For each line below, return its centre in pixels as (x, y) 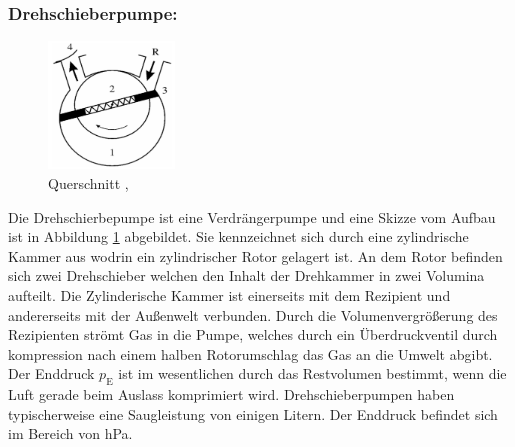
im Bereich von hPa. (70, 433)
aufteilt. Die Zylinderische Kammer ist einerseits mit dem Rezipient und (229, 294)
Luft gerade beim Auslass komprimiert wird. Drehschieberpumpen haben (231, 394)
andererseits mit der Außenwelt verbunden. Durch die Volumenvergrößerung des (253, 314)
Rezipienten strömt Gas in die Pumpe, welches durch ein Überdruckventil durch (253, 334)
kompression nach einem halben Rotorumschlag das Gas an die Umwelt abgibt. (250, 353)
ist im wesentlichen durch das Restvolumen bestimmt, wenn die (312, 373)
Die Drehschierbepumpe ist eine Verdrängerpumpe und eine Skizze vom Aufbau (252, 216)
